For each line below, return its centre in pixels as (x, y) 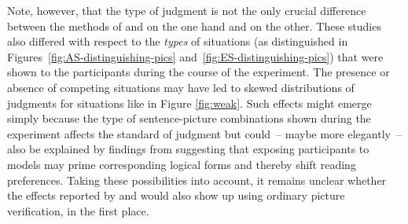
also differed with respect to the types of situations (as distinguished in (178, 41)
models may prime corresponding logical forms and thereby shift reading (182, 164)
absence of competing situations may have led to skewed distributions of (181, 87)
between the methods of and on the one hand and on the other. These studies (194, 26)
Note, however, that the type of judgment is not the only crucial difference (187, 10)
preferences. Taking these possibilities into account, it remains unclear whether (197, 180)
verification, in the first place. (78, 210)
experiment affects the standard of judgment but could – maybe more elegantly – (204, 133)
